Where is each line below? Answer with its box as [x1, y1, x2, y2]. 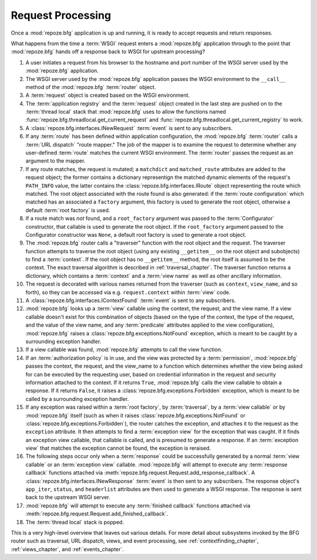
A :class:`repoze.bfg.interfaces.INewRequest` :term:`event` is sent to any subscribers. [25, 124, 233, 131]
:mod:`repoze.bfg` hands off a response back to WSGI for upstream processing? [11, 48, 205, 55]
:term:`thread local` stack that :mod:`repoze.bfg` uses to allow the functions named [25, 108, 226, 116]
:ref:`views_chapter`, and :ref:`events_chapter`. [11, 545, 124, 552]
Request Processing [11, 9, 112, 22]
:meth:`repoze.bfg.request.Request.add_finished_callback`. [25, 510, 168, 517]
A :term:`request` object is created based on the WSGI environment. [25, 91, 190, 99]
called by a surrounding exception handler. [25, 395, 129, 402]
